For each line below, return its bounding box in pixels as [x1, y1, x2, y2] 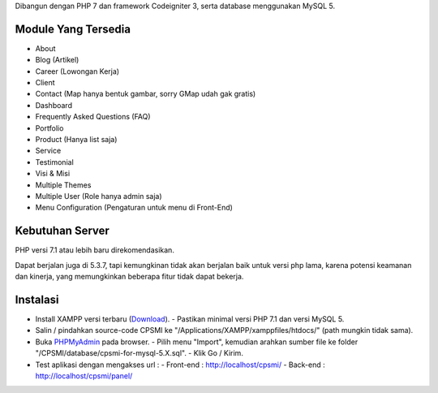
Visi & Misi [35, 169, 71, 179]
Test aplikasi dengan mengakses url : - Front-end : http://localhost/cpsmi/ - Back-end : [35, 360, 325, 369]
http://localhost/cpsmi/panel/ [35, 370, 133, 381]
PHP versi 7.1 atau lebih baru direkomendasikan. [15, 245, 174, 255]
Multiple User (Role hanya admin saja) [35, 191, 162, 201]
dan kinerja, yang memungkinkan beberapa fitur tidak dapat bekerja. [15, 272, 244, 282]
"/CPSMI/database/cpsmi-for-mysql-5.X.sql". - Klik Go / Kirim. [35, 348, 243, 358]
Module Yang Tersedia [15, 22, 131, 36]
